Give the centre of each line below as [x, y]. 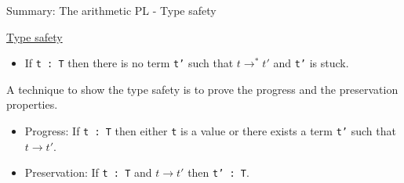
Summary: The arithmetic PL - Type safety [111, 10]
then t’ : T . [218, 172]
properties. [32, 104]
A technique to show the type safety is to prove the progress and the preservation [202, 89]
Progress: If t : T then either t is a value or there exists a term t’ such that [210, 131]
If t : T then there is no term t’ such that [129, 63]
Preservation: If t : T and [88, 172]
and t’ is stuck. [311, 63]
